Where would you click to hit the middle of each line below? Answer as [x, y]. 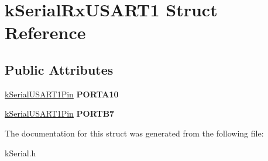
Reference [45, 32]
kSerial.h [20, 153]
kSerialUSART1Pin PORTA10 [62, 94]
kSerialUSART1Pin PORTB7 [60, 113]
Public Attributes [59, 69]
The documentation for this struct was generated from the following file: [134, 133]
